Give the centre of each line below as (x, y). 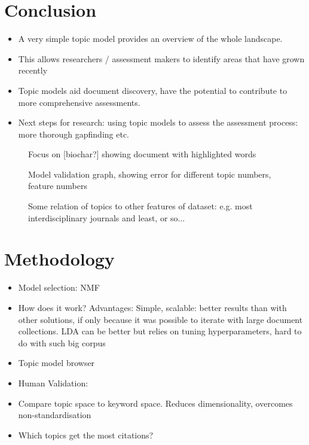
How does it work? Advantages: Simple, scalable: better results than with (152, 307)
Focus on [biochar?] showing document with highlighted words (142, 154)
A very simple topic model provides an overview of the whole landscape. (150, 39)
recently (33, 70)
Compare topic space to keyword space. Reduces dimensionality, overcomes (155, 403)
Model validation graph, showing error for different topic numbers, (150, 174)
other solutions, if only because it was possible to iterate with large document (160, 319)
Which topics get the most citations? (86, 435)
